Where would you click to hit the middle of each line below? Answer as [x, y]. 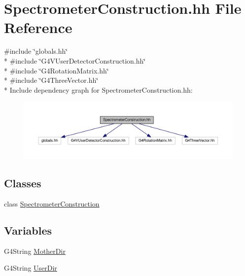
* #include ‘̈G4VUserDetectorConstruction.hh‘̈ [75, 60]
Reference [38, 27]
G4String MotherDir [35, 251]
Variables [28, 230]
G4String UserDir [31, 267]
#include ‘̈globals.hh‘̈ [36, 51]
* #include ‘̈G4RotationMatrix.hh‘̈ [56, 70]
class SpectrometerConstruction [52, 204]
